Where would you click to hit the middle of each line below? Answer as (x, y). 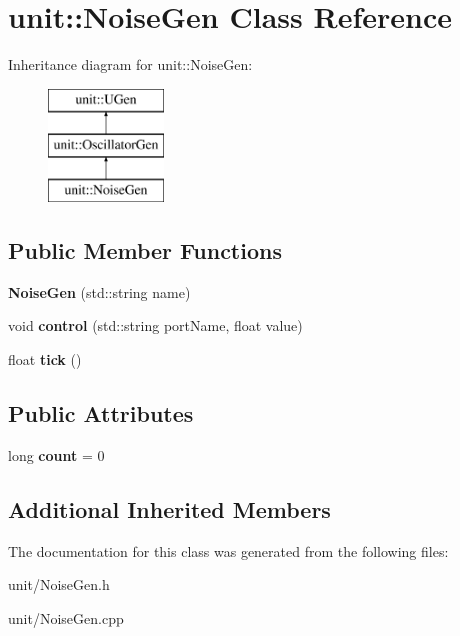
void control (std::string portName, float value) (155, 325)
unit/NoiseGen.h (59, 584)
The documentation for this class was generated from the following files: (228, 550)
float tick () (45, 359)
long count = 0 (56, 454)
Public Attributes (101, 413)
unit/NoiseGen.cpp (66, 617)
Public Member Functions (145, 250)
